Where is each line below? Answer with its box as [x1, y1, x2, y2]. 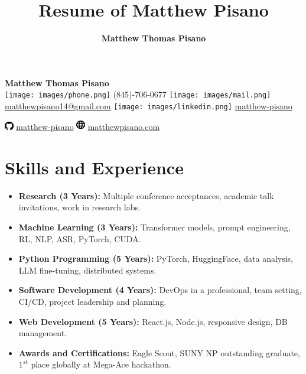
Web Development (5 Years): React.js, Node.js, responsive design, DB [18, 315, 288, 327]
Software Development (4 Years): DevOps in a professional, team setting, [18, 284, 302, 296]
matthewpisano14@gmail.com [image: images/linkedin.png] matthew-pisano [5, 99, 292, 112]
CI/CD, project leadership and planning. [18, 295, 167, 307]
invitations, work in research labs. [18, 201, 141, 213]
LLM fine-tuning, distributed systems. [18, 264, 157, 276]
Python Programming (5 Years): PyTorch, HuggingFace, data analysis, [18, 252, 294, 265]
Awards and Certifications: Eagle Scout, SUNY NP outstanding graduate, [18, 346, 300, 359]
